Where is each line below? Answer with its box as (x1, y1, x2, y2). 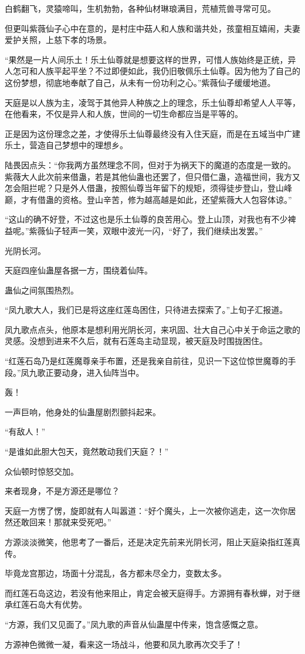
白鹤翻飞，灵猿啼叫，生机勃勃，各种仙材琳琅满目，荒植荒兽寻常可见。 (5, 2, 276, 14)
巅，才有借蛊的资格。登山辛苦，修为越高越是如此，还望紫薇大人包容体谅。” (5, 193, 292, 205)
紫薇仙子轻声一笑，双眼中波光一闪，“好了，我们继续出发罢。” (29, 224, 263, 236)
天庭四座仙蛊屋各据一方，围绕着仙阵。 (5, 264, 152, 276)
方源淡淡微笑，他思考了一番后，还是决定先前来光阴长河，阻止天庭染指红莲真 (5, 536, 300, 548)
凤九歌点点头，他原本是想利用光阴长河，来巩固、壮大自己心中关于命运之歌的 (5, 323, 300, 335)
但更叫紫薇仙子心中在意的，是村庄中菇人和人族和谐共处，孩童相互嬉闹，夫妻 (5, 22, 300, 34)
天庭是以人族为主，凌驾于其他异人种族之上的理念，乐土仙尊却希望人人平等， (5, 96, 300, 108)
